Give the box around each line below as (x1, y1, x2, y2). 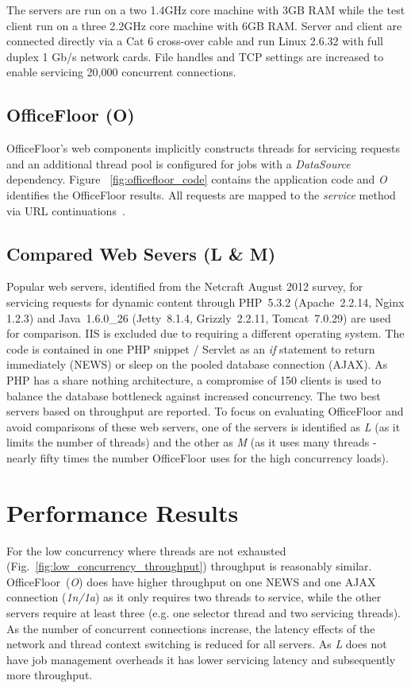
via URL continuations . (6, 202, 125, 218)
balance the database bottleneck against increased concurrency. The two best (6, 387, 381, 404)
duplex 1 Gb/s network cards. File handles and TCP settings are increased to (6, 48, 384, 64)
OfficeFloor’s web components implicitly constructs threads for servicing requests (6, 140, 401, 157)
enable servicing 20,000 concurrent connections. (6, 64, 236, 80)
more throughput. (6, 667, 93, 683)
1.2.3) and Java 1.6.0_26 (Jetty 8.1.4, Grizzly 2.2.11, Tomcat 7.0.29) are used (6, 309, 391, 326)
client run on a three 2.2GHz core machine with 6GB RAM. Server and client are (6, 17, 402, 33)
